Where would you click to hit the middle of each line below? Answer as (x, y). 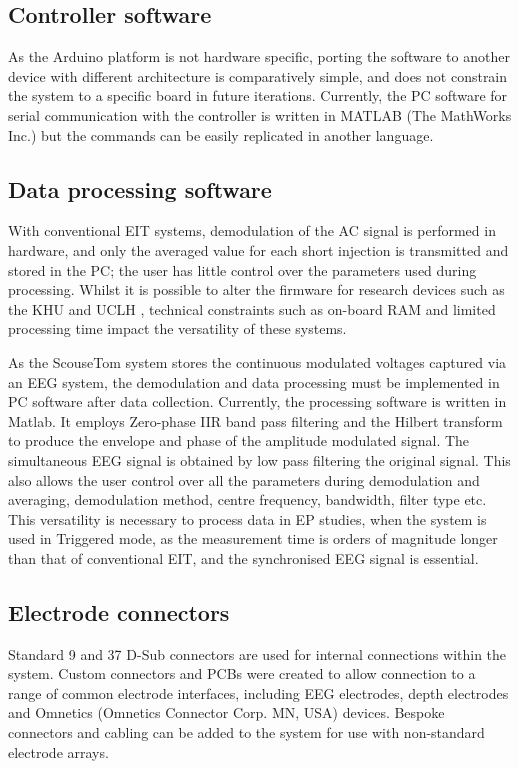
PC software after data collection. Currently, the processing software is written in (257, 401)
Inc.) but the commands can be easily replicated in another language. (221, 134)
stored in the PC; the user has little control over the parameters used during (242, 269)
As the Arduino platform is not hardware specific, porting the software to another (259, 56)
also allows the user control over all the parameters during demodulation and (244, 479)
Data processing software (140, 188)
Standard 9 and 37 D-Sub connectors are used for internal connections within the (257, 653)
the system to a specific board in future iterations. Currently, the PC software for (258, 95)
